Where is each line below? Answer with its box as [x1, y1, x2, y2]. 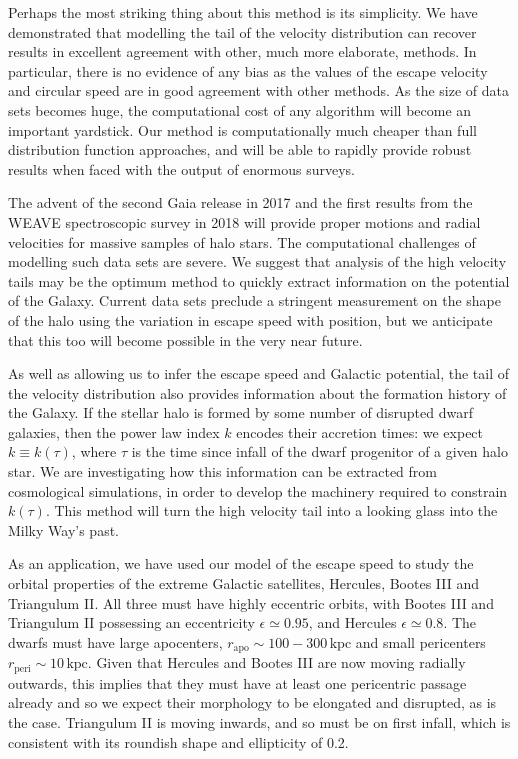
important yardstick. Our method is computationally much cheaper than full [8, 119, 477, 140]
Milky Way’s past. [8, 519, 120, 540]
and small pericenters [355, 631, 486, 652]
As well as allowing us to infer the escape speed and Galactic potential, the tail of [8, 363, 509, 384]
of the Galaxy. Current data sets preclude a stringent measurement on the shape [8, 290, 501, 311]
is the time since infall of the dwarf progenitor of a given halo [131, 441, 508, 462]
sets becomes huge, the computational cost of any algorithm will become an [8, 99, 472, 120]
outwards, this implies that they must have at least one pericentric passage [8, 672, 467, 693]
